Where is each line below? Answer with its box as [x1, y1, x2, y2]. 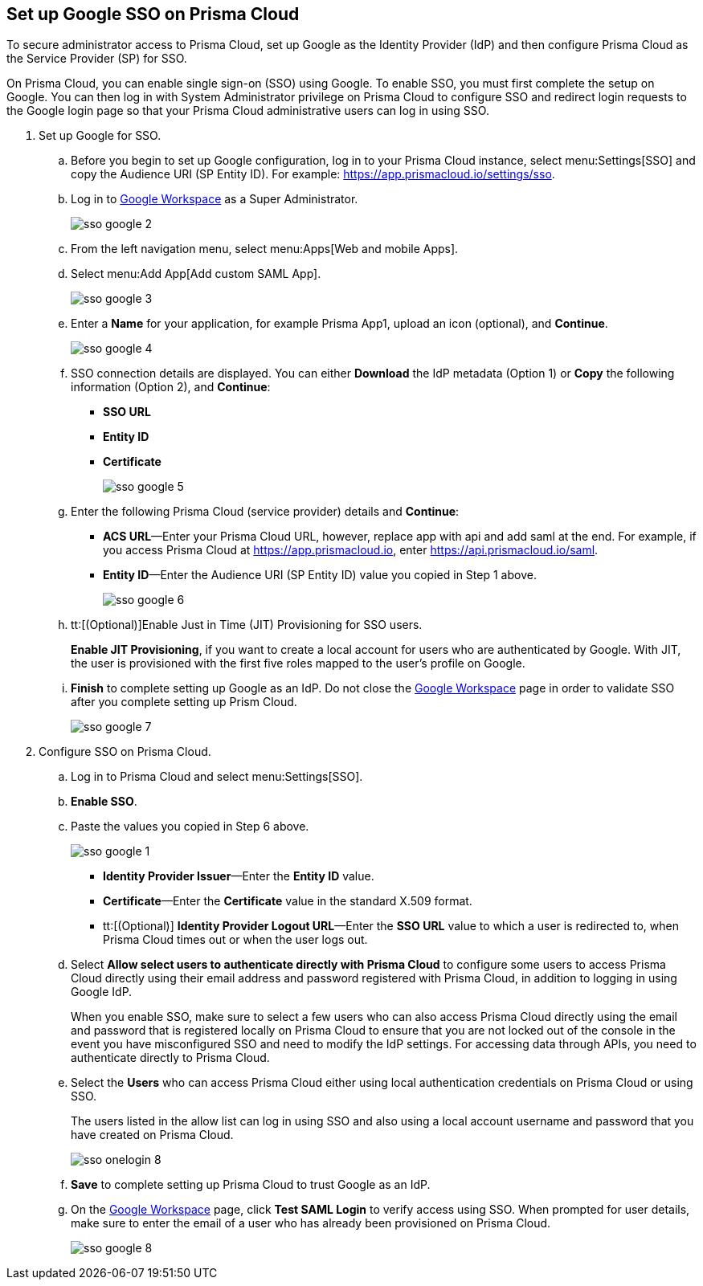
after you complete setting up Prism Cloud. [71, 695, 297, 709]
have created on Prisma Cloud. [71, 1128, 234, 1142]
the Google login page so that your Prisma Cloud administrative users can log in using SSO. [6, 104, 489, 118]
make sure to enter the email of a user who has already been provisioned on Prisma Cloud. [71, 1216, 551, 1231]
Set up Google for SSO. [39, 129, 161, 143]
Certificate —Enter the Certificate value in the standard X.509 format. [103, 894, 472, 908]
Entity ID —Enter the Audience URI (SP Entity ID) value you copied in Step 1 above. [103, 568, 537, 582]
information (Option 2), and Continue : [71, 380, 271, 394]
